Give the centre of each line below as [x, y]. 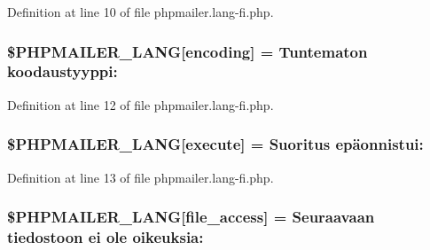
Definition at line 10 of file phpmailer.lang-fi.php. [141, 12]
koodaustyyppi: [63, 71]
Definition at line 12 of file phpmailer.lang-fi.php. [141, 104]
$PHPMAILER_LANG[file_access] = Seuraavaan [191, 217]
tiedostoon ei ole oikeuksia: [106, 236]
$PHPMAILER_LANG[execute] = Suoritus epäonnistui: [215, 144]
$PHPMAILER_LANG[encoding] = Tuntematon [188, 51]
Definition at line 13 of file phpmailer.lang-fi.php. [141, 177]
